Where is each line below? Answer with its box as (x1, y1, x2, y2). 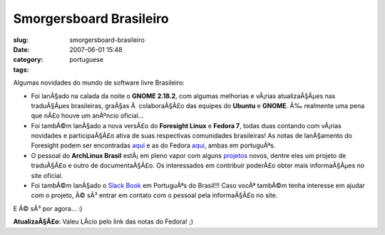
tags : (13, 65, 29, 74)
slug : (13, 36, 29, 44)
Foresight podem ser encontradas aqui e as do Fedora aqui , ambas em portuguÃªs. (31, 141, 276, 150)
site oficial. (31, 171, 63, 179)
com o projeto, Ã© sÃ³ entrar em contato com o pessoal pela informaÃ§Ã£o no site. (31, 191, 278, 199)
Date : (13, 45, 30, 53)
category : (13, 56, 43, 64)
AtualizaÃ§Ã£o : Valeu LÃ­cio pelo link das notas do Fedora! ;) (13, 217, 194, 226)
